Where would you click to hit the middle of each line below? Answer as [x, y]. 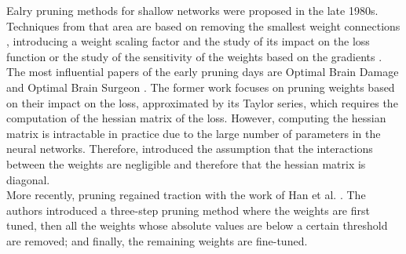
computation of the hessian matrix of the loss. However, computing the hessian [196, 118]
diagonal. [28, 179]
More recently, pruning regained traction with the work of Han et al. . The [186, 195]
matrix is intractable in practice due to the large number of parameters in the [194, 133]
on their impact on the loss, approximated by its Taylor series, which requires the [202, 102]
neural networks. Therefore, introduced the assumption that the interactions [190, 149]
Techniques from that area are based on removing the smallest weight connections [203, 25]
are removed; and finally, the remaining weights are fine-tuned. [157, 240]
